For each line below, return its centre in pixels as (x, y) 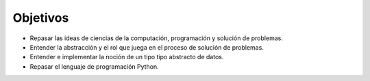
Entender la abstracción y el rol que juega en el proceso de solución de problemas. (147, 47)
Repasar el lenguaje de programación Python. (94, 66)
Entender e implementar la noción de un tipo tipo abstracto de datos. (127, 57)
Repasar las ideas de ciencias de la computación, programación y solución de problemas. (157, 38)
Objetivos (41, 18)
